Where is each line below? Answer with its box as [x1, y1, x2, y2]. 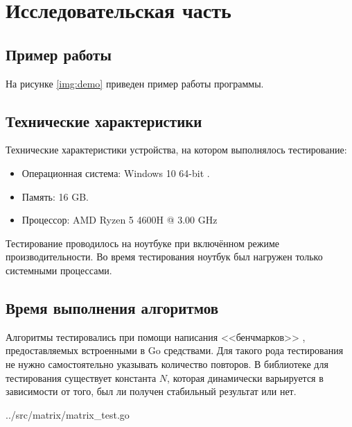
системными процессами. [6, 262, 112, 277]
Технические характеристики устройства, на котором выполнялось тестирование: [6, 142, 347, 157]
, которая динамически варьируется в [167, 370, 324, 385]
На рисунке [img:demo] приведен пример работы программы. [6, 76, 264, 90]
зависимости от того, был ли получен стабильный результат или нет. [6, 384, 297, 399]
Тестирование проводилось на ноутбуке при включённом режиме [6, 235, 280, 250]
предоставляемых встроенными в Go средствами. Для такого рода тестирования [6, 343, 344, 358]
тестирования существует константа [6, 370, 157, 385]
